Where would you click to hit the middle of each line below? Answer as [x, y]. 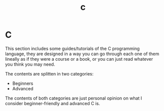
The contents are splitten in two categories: [49, 74]
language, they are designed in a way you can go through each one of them [82, 54]
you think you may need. [30, 64]
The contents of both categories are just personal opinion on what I [74, 98]
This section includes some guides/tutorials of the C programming [72, 48]
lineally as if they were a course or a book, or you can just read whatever [79, 59]
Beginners [23, 83]
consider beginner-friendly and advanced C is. [53, 103]
